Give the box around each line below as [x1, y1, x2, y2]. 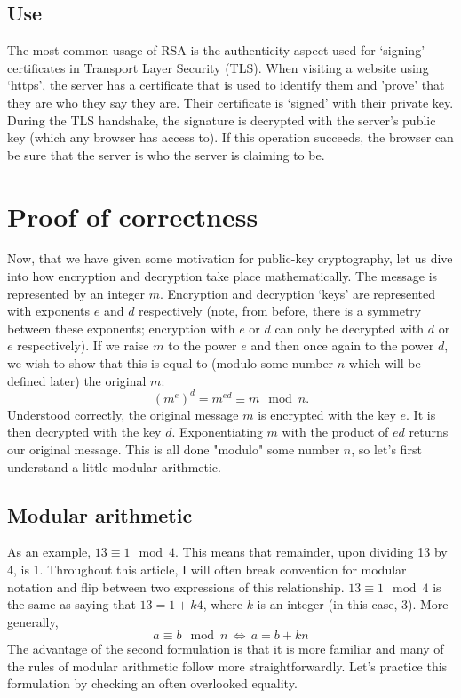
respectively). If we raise [17, 336, 149, 355]
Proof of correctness [7, 197, 258, 234]
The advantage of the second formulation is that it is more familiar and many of [7, 639, 444, 658]
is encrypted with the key [258, 405, 396, 423]
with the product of [282, 422, 389, 441]
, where [203, 595, 242, 614]
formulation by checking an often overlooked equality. [7, 674, 298, 693]
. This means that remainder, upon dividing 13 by [175, 542, 448, 561]
